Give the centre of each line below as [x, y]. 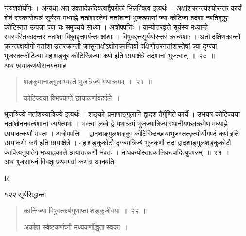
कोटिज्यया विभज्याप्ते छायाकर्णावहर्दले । [72, 97]
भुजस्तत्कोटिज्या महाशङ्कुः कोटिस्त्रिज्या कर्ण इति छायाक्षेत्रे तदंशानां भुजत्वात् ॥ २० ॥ [110, 55]
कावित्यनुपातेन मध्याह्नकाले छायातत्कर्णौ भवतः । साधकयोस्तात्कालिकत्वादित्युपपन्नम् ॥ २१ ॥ [117, 152]
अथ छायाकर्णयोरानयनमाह [35, 65]
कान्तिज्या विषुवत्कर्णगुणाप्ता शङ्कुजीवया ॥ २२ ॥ [85, 211]
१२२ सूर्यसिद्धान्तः [25, 194]
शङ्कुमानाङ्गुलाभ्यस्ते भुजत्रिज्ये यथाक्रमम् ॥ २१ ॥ [88, 81]
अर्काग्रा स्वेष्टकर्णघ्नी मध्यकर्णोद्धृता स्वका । [76, 227]
